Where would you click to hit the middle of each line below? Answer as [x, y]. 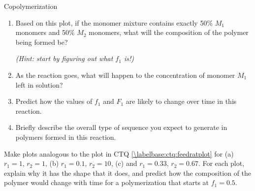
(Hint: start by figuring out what [64, 58]
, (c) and [124, 163]
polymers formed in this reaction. [66, 137]
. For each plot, [221, 163]
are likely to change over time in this [181, 101]
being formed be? [42, 42]
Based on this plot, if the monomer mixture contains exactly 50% [114, 22]
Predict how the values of [54, 101]
